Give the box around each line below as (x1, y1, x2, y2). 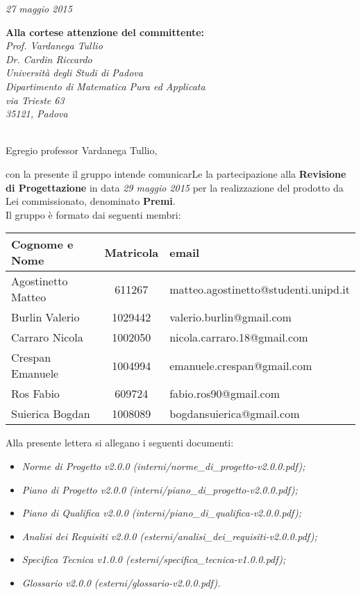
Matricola (104, 244, 159, 260)
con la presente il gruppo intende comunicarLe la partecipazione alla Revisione (6, 166, 346, 181)
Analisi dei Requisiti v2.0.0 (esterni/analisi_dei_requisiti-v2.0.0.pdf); (22, 528, 317, 543)
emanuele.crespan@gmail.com (169, 357, 312, 374)
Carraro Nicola (11, 329, 83, 346)
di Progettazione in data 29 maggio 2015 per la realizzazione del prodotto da (6, 180, 344, 194)
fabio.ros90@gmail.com (169, 385, 280, 402)
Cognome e (11, 236, 74, 253)
